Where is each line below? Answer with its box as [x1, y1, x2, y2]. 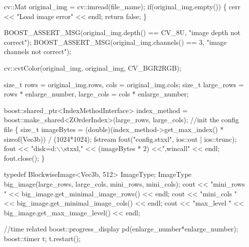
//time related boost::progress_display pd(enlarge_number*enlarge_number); [4, 224, 238, 234]
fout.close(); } [4, 152, 45, 163]
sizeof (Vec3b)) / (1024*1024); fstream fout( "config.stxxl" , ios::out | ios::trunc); [4, 133, 237, 144]
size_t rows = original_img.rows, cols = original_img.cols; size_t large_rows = [4, 79, 244, 89]
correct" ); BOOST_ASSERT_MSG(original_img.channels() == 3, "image [4, 37, 227, 47]
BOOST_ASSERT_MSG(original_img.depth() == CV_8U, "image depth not [4, 27, 241, 38]
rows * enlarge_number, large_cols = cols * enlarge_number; [4, 89, 189, 99]
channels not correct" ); [4, 46, 72, 57]
